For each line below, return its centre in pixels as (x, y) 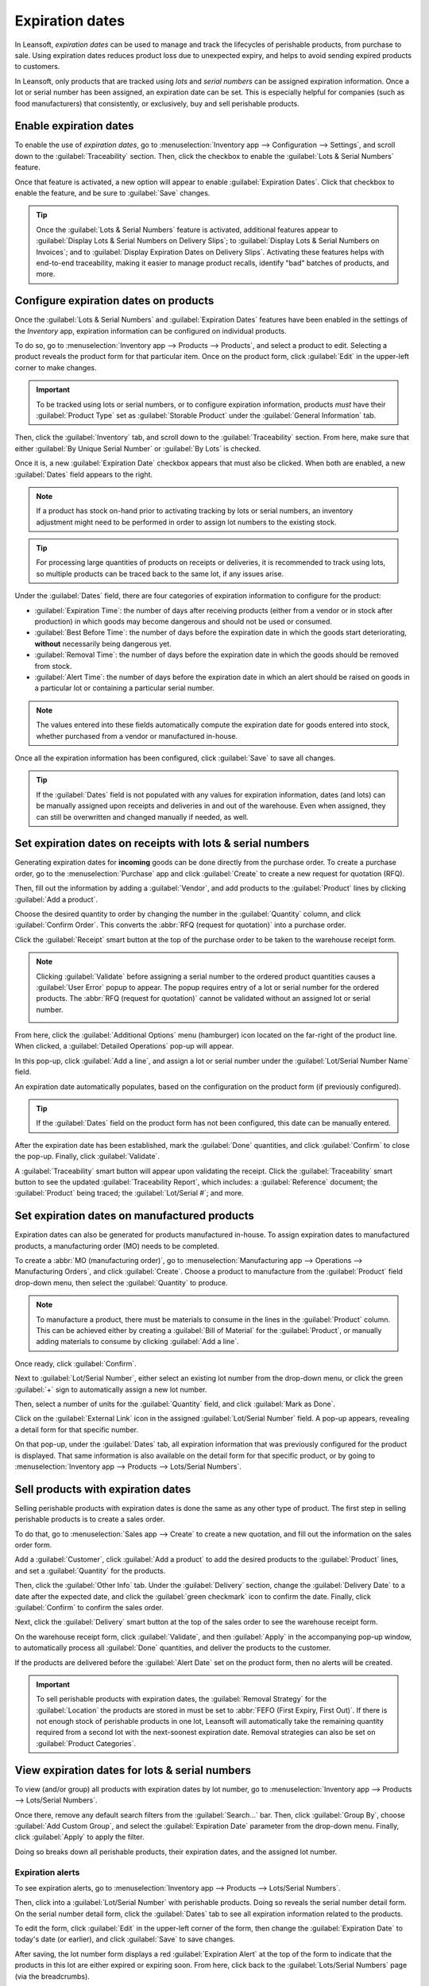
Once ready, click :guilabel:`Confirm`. (75, 1363)
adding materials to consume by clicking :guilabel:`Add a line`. (138, 1342)
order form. (33, 1545)
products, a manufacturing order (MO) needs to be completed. (117, 1246)
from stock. (53, 666)
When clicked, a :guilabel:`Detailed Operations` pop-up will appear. (124, 1046)
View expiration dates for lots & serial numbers (133, 1770)
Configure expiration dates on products (114, 301)
